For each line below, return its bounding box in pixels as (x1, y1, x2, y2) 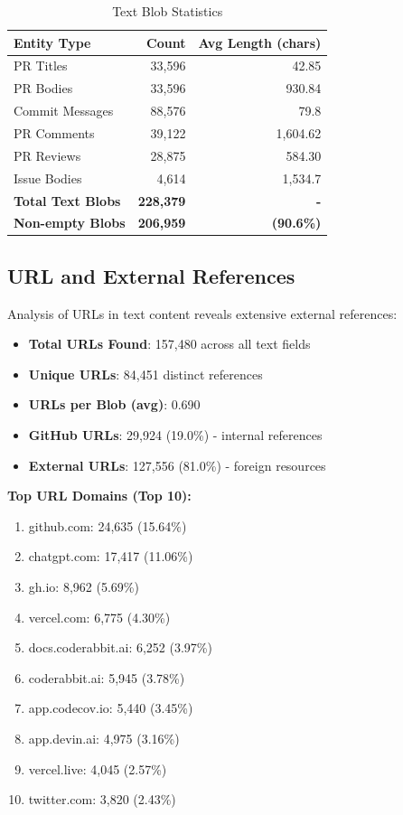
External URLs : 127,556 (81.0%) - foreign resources (28, 455, 326, 474)
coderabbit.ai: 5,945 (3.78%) (28, 668, 185, 687)
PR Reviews (14, 145, 81, 164)
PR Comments (14, 123, 95, 142)
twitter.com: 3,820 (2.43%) (28, 790, 176, 809)
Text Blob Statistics (112, 2, 223, 20)
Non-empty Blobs (14, 213, 126, 232)
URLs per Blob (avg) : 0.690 (28, 395, 201, 414)
